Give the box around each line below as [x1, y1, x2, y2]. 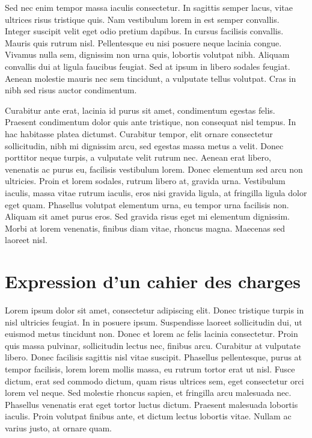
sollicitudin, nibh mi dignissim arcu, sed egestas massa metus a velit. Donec [5, 139, 284, 152]
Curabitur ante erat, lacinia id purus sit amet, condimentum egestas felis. [5, 103, 275, 116]
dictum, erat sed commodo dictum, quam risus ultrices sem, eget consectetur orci [5, 374, 304, 387]
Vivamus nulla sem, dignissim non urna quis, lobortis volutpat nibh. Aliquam [5, 48, 290, 61]
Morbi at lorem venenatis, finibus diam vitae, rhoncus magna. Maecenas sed [5, 221, 286, 234]
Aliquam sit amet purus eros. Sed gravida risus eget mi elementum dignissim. [5, 210, 290, 223]
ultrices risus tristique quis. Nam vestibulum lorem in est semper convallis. [5, 13, 280, 25]
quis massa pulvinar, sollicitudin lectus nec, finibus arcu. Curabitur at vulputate [5, 339, 301, 351]
